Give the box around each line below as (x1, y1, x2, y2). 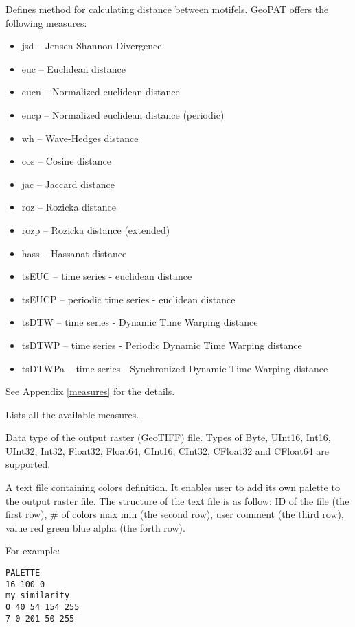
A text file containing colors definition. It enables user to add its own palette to (5, 480, 340, 495)
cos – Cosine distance (21, 154, 111, 168)
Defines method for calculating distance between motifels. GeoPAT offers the (5, 2, 329, 16)
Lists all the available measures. (5, 407, 139, 421)
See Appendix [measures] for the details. (5, 384, 175, 399)
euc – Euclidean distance (21, 61, 126, 75)
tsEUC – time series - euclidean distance (21, 269, 192, 283)
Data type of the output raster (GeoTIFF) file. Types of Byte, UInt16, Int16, (5, 430, 331, 445)
